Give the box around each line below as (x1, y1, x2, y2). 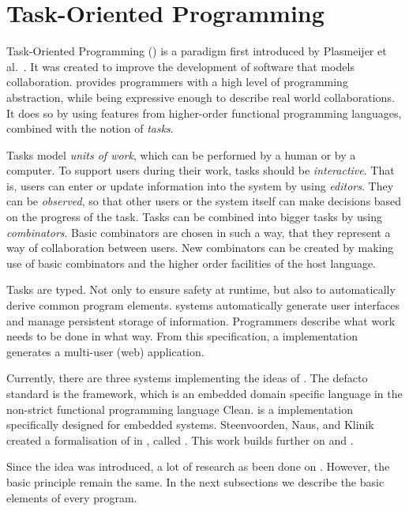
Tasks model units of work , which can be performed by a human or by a (6, 146, 356, 163)
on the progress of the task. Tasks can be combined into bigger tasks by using (6, 209, 382, 225)
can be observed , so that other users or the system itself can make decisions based (6, 193, 402, 209)
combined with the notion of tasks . (6, 120, 174, 137)
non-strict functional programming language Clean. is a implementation (6, 400, 353, 417)
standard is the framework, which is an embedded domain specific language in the (6, 385, 403, 401)
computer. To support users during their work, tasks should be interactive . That (6, 162, 395, 178)
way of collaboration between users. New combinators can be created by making (6, 239, 394, 256)
